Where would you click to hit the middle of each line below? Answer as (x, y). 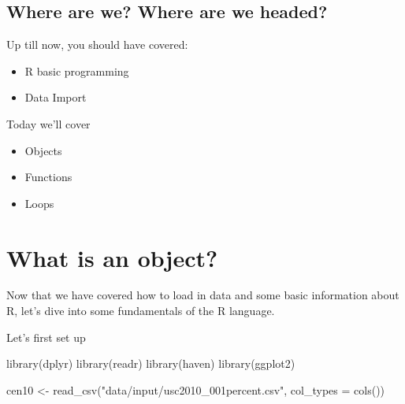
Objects (43, 150)
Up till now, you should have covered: (97, 44)
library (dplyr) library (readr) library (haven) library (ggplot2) (151, 363)
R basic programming (77, 70)
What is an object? (112, 257)
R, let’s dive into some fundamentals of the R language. (141, 311)
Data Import (56, 97)
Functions (48, 177)
